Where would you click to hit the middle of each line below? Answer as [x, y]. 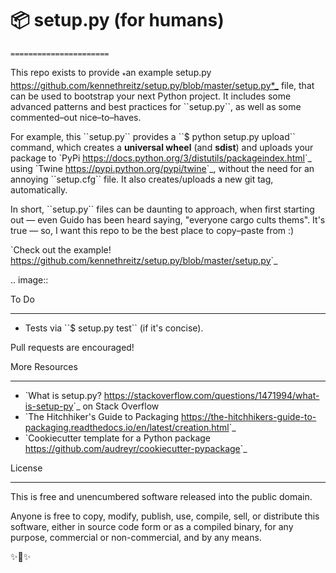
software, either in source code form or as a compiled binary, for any [152, 526]
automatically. [39, 189]
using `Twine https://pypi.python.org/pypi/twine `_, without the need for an [162, 168]
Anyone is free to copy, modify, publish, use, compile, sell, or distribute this [165, 516]
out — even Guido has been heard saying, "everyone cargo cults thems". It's [168, 219]
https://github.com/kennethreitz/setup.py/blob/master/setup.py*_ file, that [162, 85]
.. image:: [29, 279]
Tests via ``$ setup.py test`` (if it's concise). [114, 328]
